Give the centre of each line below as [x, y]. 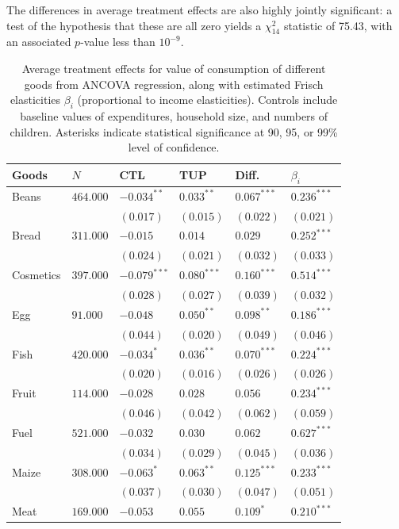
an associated [39, 42]
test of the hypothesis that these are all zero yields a [134, 25]
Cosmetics [36, 275]
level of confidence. [174, 147]
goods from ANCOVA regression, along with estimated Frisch [174, 84]
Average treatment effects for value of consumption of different [174, 68]
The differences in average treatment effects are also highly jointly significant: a [199, 10]
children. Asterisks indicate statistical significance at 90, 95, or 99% [174, 131]
